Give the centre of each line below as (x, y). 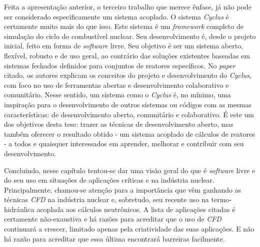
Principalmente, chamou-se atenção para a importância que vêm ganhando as (123, 189)
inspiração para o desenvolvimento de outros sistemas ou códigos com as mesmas (128, 104)
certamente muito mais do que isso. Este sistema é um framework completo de (124, 26)
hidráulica (19, 209)
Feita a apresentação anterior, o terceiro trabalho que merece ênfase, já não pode (128, 6)
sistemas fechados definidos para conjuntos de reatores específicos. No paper (120, 65)
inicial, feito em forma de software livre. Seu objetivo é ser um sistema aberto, (124, 46)
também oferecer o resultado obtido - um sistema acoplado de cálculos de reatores (129, 133)
